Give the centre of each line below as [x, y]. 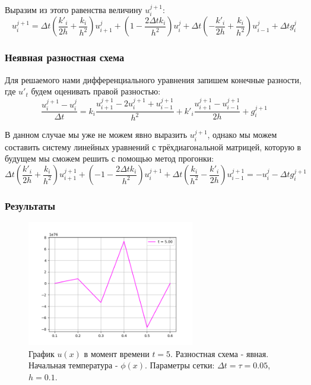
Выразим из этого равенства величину [74, 10]
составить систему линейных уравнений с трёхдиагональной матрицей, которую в [153, 146]
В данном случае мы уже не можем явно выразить [96, 135]
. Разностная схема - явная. [220, 353]
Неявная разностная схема [65, 57]
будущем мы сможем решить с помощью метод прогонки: [110, 158]
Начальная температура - [73, 365]
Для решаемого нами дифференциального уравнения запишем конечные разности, [153, 79]
